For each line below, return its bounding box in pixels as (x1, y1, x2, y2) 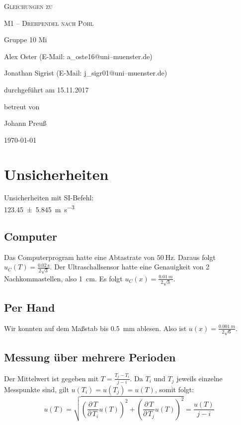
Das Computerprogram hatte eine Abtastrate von (4, 252, 155, 262)
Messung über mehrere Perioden (4, 349, 176, 364)
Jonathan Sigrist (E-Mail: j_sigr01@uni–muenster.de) (4, 68, 167, 78)
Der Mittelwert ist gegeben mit (4, 373, 99, 383)
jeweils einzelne (176, 373, 223, 383)
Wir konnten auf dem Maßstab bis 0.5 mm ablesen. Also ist (4, 323, 187, 333)
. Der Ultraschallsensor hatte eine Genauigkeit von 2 (50, 261, 210, 272)
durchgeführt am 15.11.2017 (4, 84, 89, 94)
